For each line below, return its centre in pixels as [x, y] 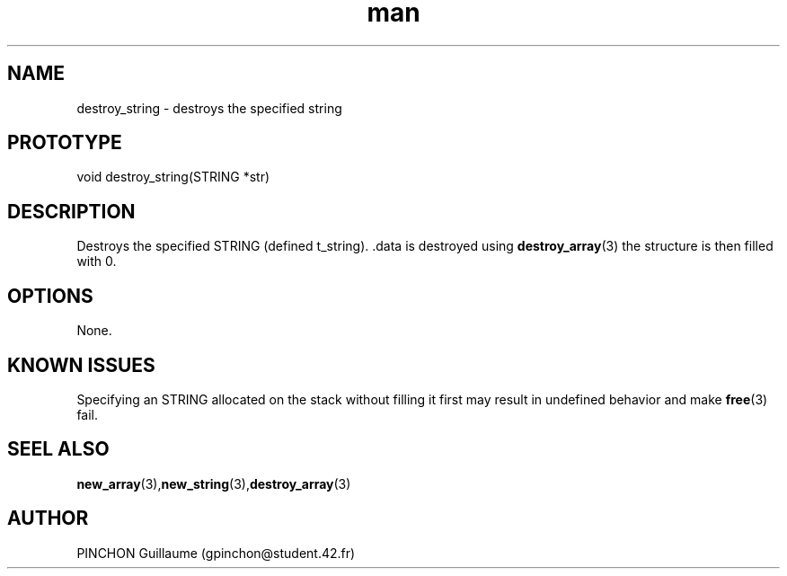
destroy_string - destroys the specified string [209, 108]
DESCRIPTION [71, 211]
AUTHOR [48, 518]
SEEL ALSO [58, 449]
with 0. [97, 261]
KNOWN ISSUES [81, 365]
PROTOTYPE [65, 143]
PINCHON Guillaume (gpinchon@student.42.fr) [216, 553]
